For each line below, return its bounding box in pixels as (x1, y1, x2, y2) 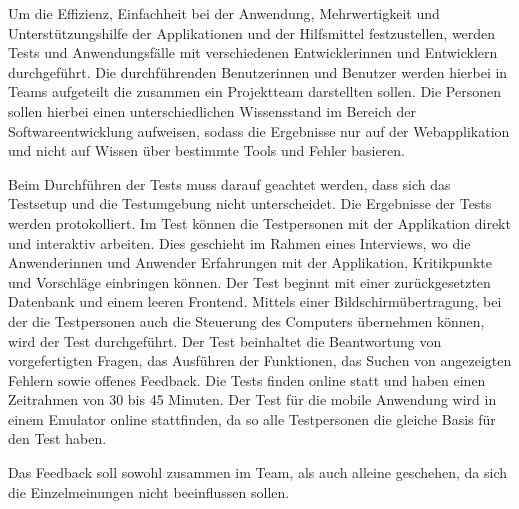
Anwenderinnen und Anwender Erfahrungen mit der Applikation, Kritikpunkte (8, 252, 492, 273)
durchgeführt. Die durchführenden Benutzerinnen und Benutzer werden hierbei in (8, 61, 508, 82)
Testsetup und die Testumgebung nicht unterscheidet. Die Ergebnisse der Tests (8, 193, 492, 214)
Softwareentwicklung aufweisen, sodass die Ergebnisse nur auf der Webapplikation (8, 120, 510, 141)
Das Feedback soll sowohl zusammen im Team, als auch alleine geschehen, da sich (8, 462, 507, 483)
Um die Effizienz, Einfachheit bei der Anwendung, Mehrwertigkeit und (8, 3, 440, 23)
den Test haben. (8, 428, 107, 449)
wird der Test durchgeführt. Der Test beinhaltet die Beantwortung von (8, 330, 442, 351)
